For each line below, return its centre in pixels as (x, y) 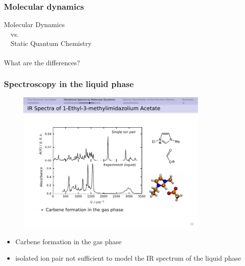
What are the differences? (42, 62)
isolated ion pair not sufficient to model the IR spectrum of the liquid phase (128, 258)
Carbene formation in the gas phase (68, 242)
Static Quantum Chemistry (51, 43)
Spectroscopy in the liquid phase (69, 84)
